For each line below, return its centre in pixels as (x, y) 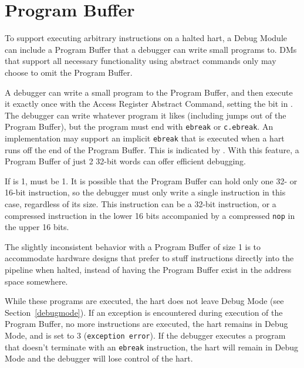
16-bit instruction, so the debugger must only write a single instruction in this (145, 192)
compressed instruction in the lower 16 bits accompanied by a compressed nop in (150, 215)
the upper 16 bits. (37, 227)
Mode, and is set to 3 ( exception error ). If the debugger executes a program (145, 335)
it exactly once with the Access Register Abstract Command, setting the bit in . (149, 104)
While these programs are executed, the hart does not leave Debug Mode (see (144, 301)
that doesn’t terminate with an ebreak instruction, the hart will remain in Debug (152, 347)
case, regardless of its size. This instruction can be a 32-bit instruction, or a (141, 203)
